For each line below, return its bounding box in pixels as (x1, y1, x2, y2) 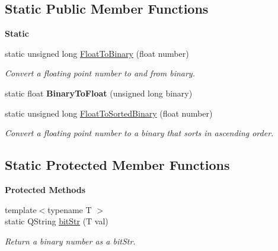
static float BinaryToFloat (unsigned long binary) (5, 86, 193, 99)
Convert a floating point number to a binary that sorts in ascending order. (5, 127, 274, 139)
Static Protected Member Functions (5, 156, 230, 174)
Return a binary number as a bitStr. (5, 234, 136, 247)
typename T (47, 203, 92, 215)
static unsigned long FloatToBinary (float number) (5, 47, 189, 59)
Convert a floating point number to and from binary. (5, 67, 195, 79)
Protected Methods (5, 183, 86, 195)
